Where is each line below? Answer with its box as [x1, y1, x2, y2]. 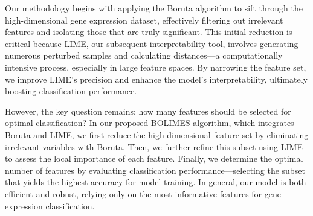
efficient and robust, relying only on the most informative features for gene [5, 187, 281, 200]
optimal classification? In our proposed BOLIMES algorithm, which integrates [5, 116, 294, 129]
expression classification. [5, 199, 95, 212]
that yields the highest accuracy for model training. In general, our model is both [5, 176, 306, 188]
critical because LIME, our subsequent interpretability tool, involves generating [5, 37, 298, 49]
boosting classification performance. [5, 84, 137, 97]
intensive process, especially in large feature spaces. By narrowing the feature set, [5, 60, 306, 73]
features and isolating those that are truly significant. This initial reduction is [5, 25, 292, 38]
